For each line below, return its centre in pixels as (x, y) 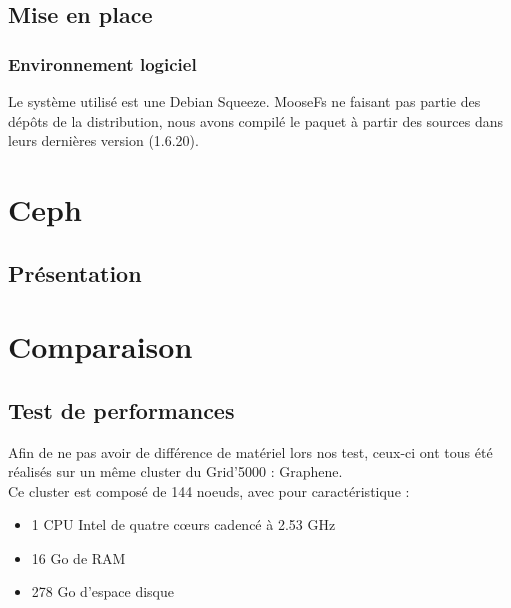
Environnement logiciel (102, 63)
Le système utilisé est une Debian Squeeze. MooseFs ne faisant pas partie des (244, 101)
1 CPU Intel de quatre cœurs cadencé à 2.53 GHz (183, 524)
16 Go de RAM (78, 557)
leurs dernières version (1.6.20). (103, 140)
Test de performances (121, 409)
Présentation (75, 272)
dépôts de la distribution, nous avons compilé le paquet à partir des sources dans (256, 120)
